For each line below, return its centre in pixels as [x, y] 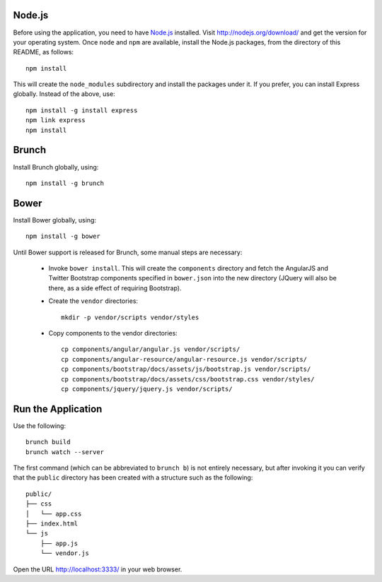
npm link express [56, 120]
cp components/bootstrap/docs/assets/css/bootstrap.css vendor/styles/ [188, 379]
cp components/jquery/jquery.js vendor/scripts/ [147, 389]
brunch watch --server [65, 452]
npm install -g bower [63, 236]
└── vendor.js [65, 553]
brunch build [48, 442]
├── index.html [52, 523]
